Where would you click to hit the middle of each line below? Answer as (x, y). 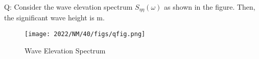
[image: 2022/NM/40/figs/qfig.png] (85, 34)
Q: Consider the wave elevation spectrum (68, 7)
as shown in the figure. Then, (210, 7)
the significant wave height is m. (54, 18)
